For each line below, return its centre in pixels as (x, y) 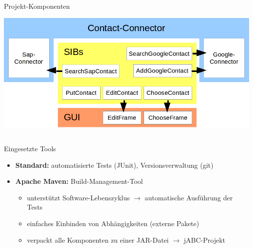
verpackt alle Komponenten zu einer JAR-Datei (98, 239)
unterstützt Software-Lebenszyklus (78, 197)
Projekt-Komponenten (37, 6)
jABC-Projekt (205, 239)
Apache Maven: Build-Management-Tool (79, 181)
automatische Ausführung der (189, 197)
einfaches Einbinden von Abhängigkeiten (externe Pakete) (113, 223)
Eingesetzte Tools (30, 148)
